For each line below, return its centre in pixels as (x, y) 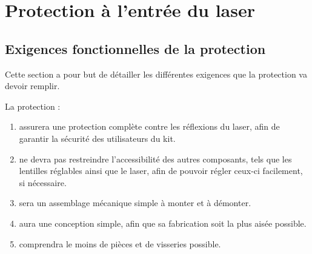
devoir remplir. (32, 86)
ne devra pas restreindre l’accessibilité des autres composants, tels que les (155, 159)
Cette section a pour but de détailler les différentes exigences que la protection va (156, 74)
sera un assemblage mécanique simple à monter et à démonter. (135, 203)
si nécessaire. (43, 182)
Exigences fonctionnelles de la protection (135, 48)
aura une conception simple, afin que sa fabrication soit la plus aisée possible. (163, 223)
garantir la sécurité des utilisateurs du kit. (97, 138)
